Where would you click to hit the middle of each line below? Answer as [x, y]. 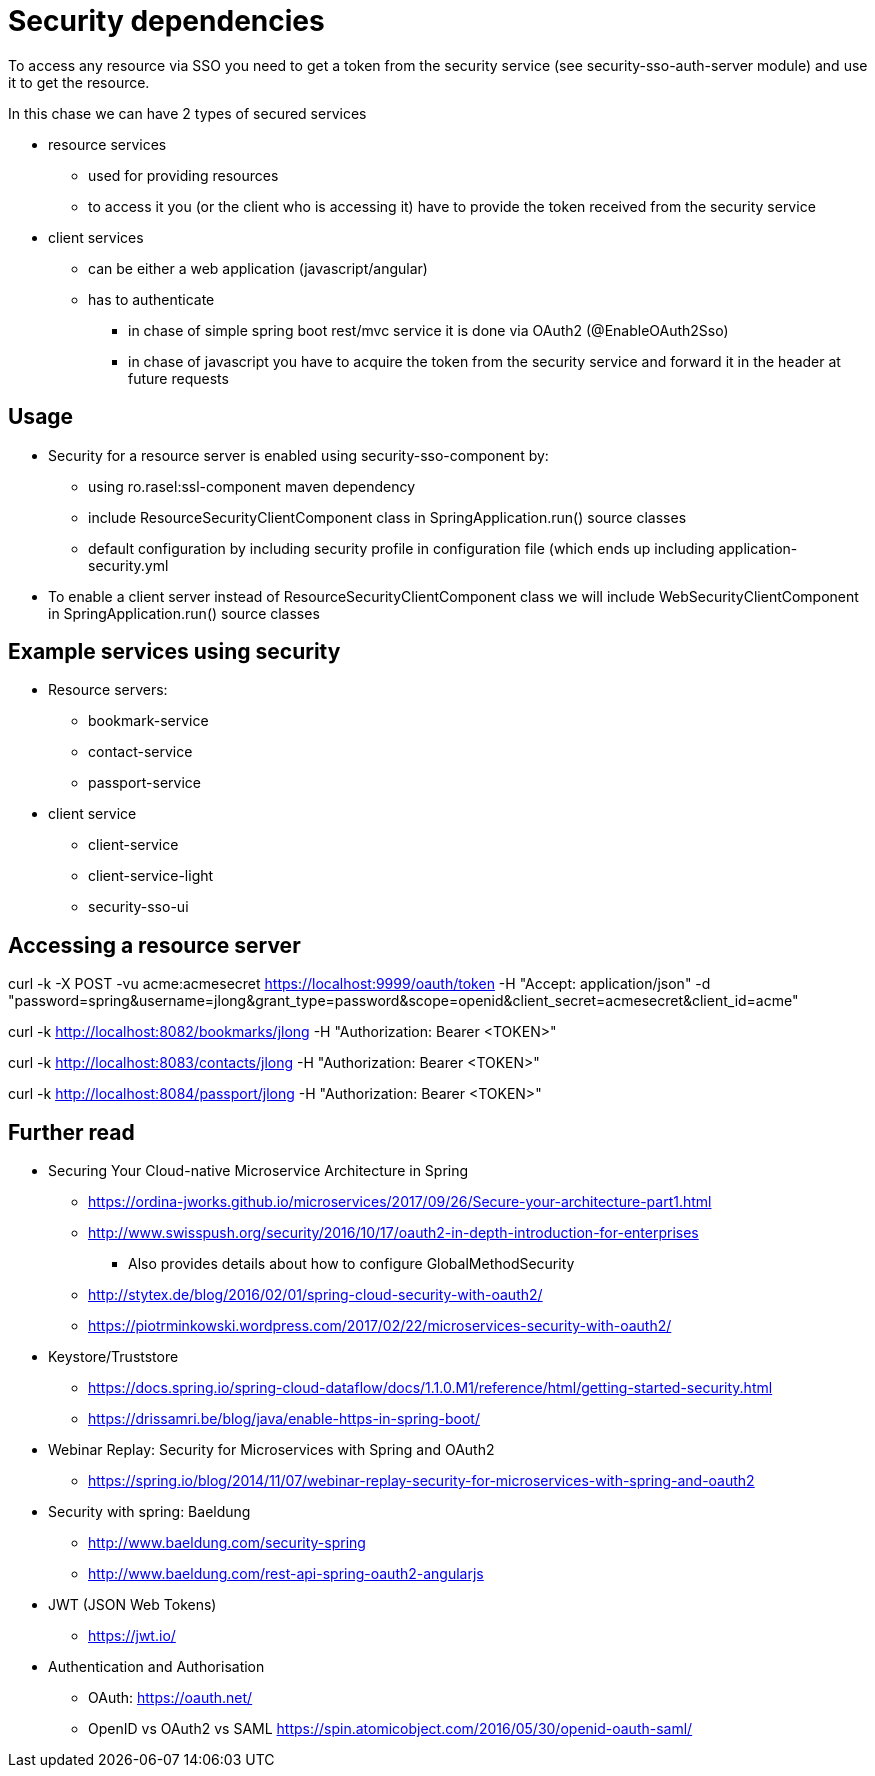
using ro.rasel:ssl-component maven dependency [252, 486]
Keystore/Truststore [113, 1357]
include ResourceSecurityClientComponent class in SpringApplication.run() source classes [387, 517]
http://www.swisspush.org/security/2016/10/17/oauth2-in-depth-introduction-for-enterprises [393, 1233]
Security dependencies [166, 21]
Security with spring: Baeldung [149, 1512]
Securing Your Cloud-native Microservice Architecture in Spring [258, 1171]
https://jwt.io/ [132, 1636]
